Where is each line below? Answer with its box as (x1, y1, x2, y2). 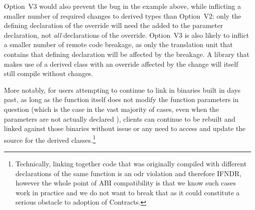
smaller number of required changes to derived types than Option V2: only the (4, 10, 241, 21)
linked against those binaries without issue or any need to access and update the (4, 123, 246, 133)
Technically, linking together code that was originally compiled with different (15, 158, 247, 168)
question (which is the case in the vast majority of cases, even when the (4, 104, 219, 114)
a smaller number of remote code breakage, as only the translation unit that (4, 39, 233, 50)
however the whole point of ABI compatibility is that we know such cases (15, 178, 236, 188)
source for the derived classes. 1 (4, 133, 96, 145)
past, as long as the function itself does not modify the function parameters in (4, 94, 239, 105)
